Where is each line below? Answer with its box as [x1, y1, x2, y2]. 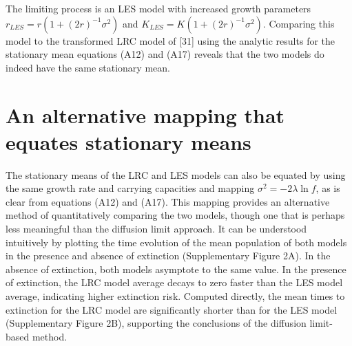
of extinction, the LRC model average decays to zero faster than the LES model [6, 275, 343, 290]
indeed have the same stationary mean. [6, 60, 170, 74]
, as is [315, 181, 340, 195]
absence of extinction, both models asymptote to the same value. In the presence [6, 261, 346, 276]
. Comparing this [262, 16, 335, 30]
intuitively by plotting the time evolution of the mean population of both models [6, 235, 347, 249]
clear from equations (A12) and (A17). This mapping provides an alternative [6, 194, 330, 208]
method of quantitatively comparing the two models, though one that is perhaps [6, 208, 345, 222]
